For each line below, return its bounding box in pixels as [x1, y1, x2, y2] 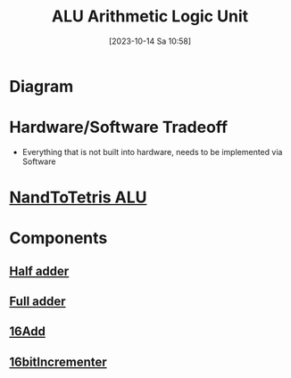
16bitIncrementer [9, 354, 107, 369]
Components [9, 228, 108, 249]
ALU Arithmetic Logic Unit [52, 6, 248, 27]
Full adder [9, 294, 66, 309]
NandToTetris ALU [9, 187, 147, 208]
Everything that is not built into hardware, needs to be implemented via [21, 146, 283, 157]
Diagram [9, 76, 74, 96]
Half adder [9, 263, 70, 278]
